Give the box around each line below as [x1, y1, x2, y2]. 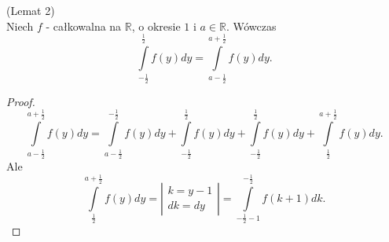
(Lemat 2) [6, 2, 55, 18]
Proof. [6, 93, 35, 109]
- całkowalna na [46, 17, 122, 34]
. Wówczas [226, 17, 277, 34]
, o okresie [131, 17, 181, 34]
